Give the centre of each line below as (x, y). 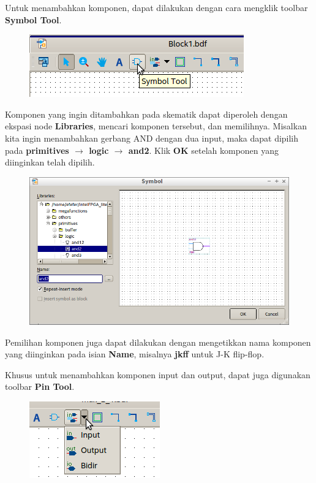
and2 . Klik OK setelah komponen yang (204, 150)
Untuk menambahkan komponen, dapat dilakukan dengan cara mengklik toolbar (156, 7)
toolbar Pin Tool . (40, 386)
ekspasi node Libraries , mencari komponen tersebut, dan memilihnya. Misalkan (156, 126)
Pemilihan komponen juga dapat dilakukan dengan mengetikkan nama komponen (158, 342)
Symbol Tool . (33, 19)
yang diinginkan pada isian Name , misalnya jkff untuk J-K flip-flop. (135, 354)
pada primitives (37, 150)
